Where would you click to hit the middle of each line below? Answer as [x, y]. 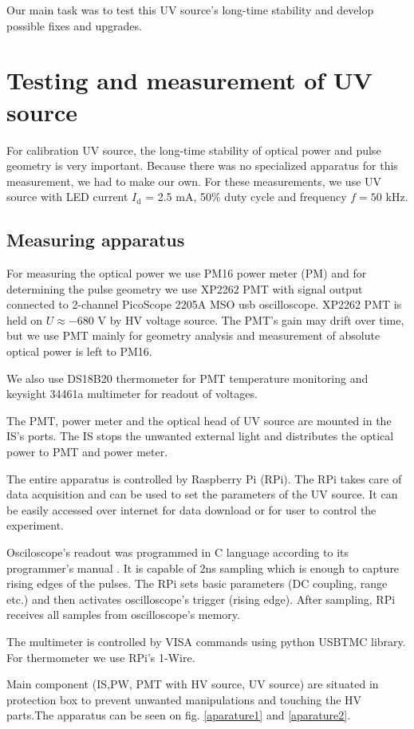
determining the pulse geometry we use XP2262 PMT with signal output [185, 288]
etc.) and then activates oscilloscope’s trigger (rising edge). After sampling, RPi [201, 599]
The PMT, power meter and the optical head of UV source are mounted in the [199, 420]
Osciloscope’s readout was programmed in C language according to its [178, 552]
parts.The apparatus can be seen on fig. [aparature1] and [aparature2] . [179, 715]
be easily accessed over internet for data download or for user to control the [191, 509]
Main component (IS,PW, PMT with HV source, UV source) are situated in [193, 684]
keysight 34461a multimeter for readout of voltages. [132, 394]
